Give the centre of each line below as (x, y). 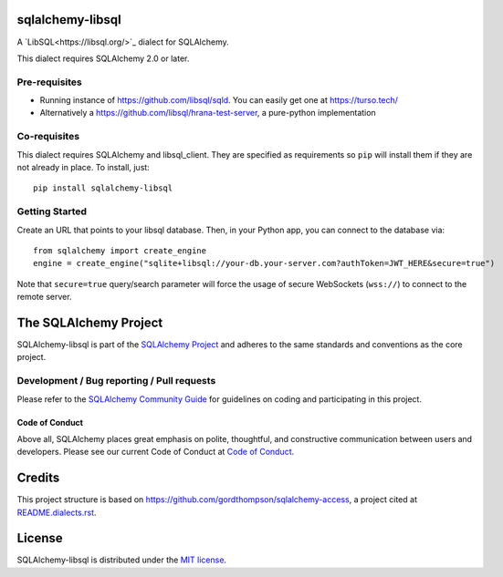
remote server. (44, 297)
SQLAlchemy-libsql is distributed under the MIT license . (122, 560)
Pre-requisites (49, 82)
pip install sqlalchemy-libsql (103, 188)
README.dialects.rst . (57, 512)
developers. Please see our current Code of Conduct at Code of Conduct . (156, 452)
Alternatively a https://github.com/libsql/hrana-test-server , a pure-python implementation (208, 113)
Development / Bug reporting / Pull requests (116, 381)
